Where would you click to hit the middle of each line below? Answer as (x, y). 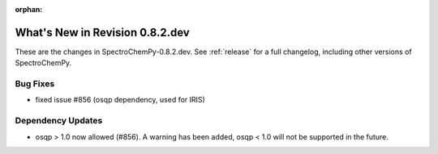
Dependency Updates (59, 121)
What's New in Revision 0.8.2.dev (102, 32)
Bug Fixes (35, 84)
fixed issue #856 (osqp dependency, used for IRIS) (120, 100)
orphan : (29, 9)
